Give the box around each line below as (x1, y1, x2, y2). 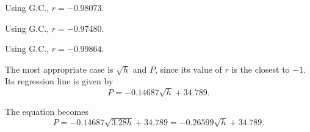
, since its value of (155, 62, 222, 75)
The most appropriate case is (5, 62, 114, 75)
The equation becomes (5, 105, 88, 117)
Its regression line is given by (5, 75, 114, 87)
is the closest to (231, 62, 290, 75)
